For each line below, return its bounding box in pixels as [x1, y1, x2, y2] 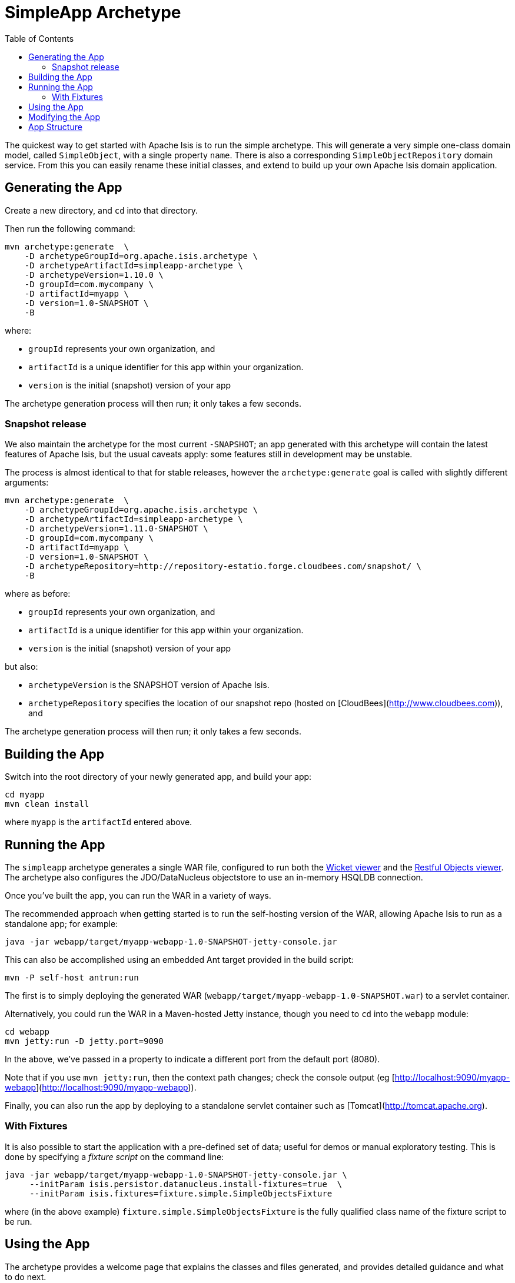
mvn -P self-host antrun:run [5, 973, 139, 983]
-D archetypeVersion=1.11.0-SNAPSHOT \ [24, 524, 208, 534]
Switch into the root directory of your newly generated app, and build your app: [5, 772, 312, 782]
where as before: [5, 589, 71, 599]
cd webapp [5, 1027, 49, 1037]
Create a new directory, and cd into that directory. [5, 205, 198, 215]
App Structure [28, 121, 82, 132]
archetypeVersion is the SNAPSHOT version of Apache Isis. [28, 680, 270, 690]
